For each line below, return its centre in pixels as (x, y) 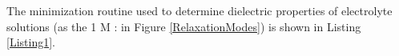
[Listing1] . (31, 42)
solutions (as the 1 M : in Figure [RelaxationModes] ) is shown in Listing (184, 26)
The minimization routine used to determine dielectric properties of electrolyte (199, 10)
